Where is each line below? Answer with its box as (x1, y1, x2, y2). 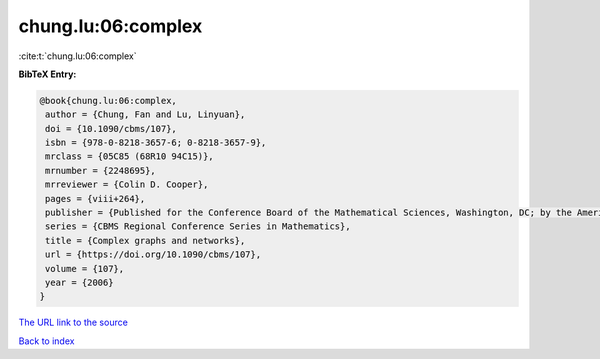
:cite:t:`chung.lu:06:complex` (18, 50, 137, 62)
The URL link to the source (18, 316, 129, 329)
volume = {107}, (45, 263, 125, 274)
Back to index (18, 335, 75, 347)
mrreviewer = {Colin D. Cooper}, (45, 179, 209, 190)
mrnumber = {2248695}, (45, 165, 157, 176)
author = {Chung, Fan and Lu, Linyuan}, (45, 109, 246, 120)
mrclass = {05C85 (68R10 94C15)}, (45, 151, 214, 162)
